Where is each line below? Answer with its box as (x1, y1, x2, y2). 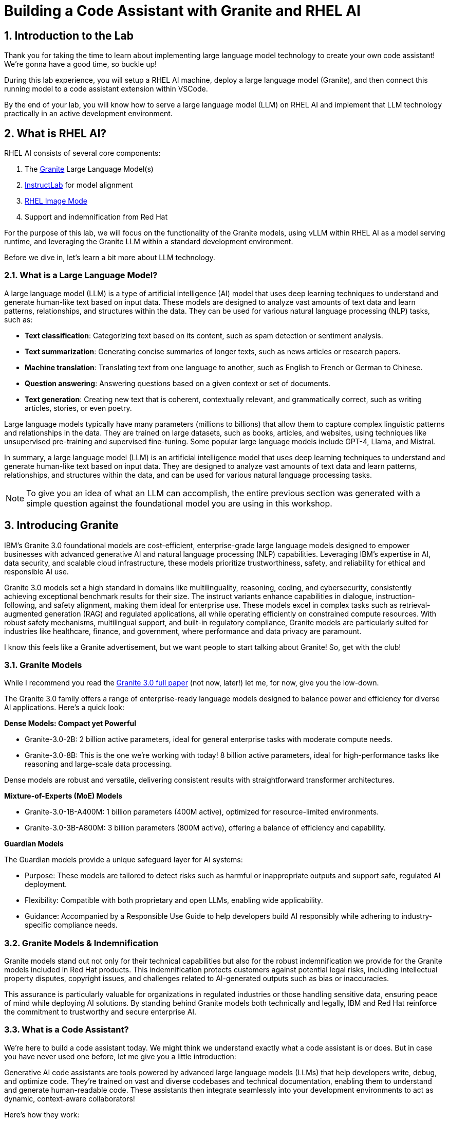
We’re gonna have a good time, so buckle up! (4, 60, 157, 69)
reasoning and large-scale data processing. (25, 760, 172, 769)
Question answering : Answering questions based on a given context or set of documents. (25, 378, 331, 388)
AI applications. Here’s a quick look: (4, 703, 125, 712)
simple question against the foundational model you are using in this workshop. (26, 498, 332, 509)
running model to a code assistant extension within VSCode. (4, 84, 208, 94)
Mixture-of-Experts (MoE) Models (4, 791, 123, 801)
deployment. (25, 880, 67, 889)
